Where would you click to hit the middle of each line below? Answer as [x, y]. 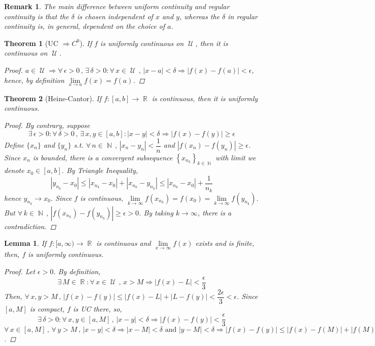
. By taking [156, 212]
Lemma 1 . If [25, 243]
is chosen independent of [115, 16]
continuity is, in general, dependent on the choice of [85, 26]
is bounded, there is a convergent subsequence [103, 157]
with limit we [236, 157]
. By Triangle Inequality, [100, 170]
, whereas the [200, 16]
